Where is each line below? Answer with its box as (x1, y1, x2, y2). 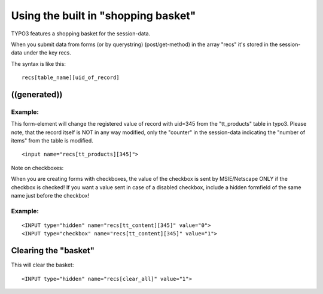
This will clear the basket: (11, 261, 74, 269)
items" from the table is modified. (11, 137, 94, 144)
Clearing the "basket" (11, 245, 95, 256)
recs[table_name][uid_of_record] (22, 74, 120, 81)
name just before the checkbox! (11, 192, 90, 199)
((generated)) (11, 89, 63, 99)
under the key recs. (23, 49, 72, 56)
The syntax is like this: (11, 60, 66, 67)
